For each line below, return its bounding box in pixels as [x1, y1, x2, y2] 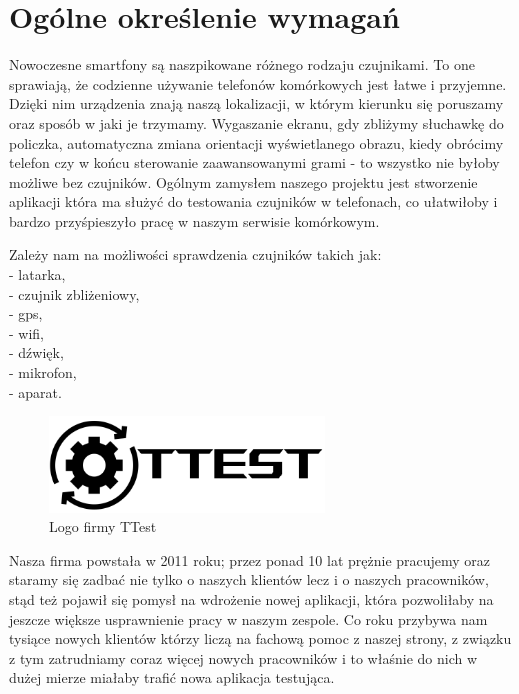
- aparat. [9, 381, 62, 402]
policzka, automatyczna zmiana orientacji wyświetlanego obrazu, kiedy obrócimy [9, 132, 504, 153]
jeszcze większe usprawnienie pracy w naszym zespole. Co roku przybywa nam [9, 608, 488, 629]
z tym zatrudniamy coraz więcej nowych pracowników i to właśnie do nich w [9, 647, 478, 668]
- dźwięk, [9, 342, 64, 363]
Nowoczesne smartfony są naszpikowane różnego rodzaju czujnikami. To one [9, 54, 475, 75]
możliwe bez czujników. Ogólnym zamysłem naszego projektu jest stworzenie [9, 171, 478, 192]
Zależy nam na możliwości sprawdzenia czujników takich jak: [9, 244, 382, 265]
